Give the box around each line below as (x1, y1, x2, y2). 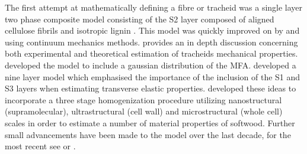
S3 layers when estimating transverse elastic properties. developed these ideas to (5, 82, 296, 94)
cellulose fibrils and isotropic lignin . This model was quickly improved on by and (5, 24, 300, 37)
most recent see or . (5, 140, 76, 152)
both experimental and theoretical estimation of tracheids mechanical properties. (5, 47, 298, 60)
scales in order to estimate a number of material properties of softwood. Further (5, 116, 295, 129)
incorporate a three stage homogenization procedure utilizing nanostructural (5, 93, 282, 106)
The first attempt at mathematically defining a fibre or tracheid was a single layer (5, 1, 303, 13)
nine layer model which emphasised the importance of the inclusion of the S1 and (5, 70, 300, 83)
